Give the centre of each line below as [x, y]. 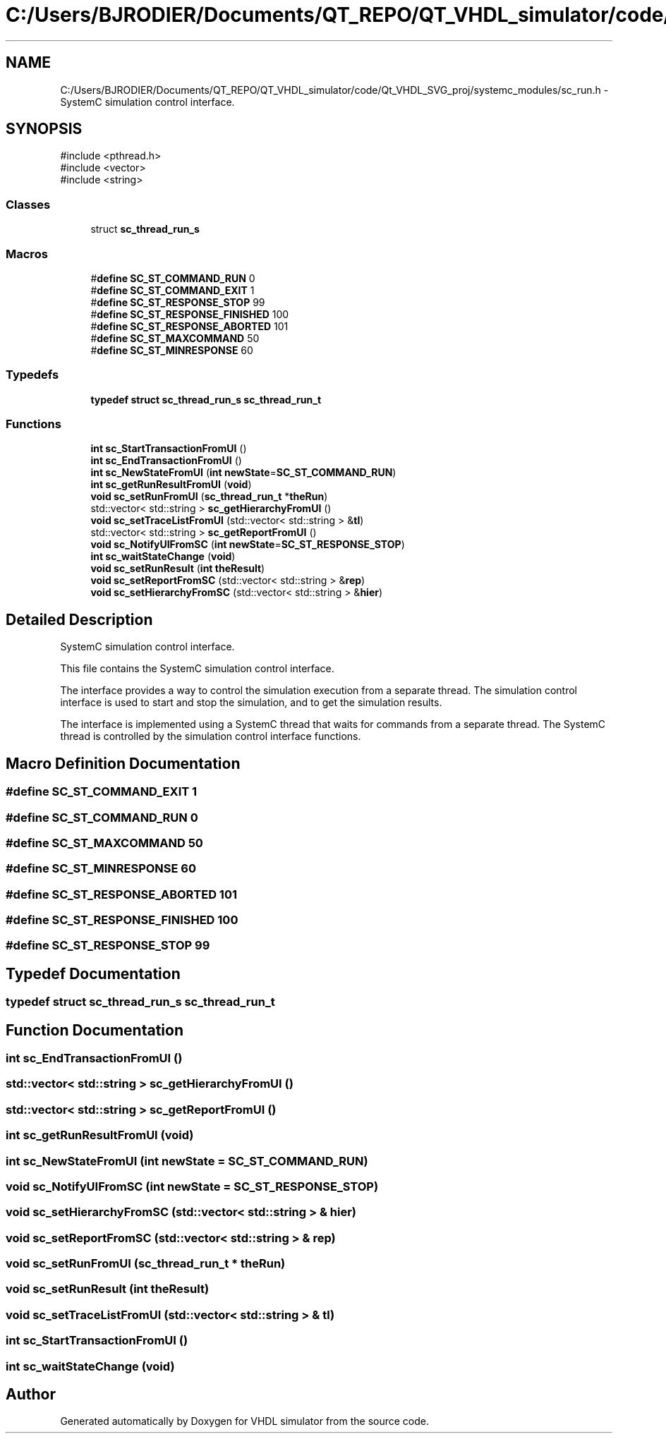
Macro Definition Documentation [123, 763]
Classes [28, 204]
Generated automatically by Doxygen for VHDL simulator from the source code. [245, 1421]
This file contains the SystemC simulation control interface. [197, 669]
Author [31, 1394]
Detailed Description [79, 619]
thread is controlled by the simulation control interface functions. [211, 736]
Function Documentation [95, 1030]
